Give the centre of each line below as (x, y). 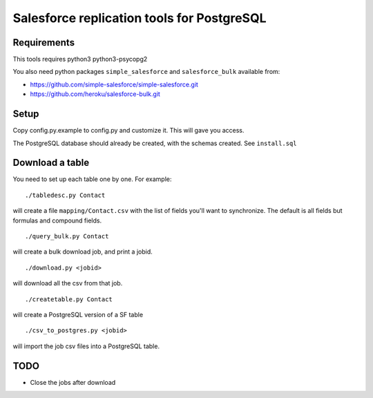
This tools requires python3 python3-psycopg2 (80, 59)
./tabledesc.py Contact (65, 195)
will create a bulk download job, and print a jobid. (83, 252)
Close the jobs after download (73, 382)
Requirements (44, 42)
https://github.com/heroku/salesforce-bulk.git (95, 94)
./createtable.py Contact (69, 299)
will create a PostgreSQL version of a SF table (78, 314)
